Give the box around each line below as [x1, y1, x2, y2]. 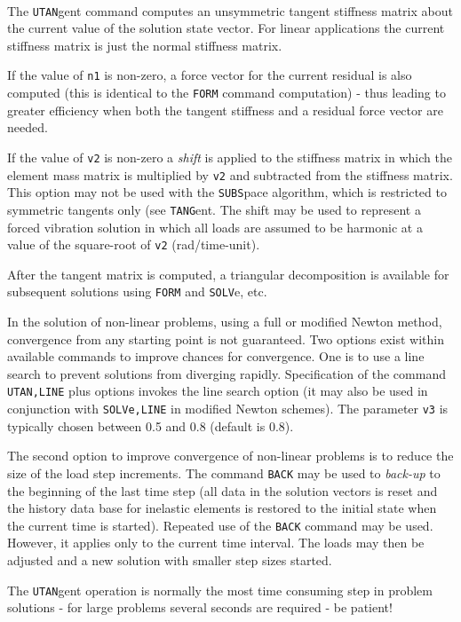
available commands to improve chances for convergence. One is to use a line [7, 347, 425, 366]
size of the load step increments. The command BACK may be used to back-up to [7, 463, 441, 482]
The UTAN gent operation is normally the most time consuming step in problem [7, 580, 433, 599]
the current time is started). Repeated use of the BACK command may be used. [7, 516, 433, 534]
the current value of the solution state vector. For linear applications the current [7, 19, 445, 37]
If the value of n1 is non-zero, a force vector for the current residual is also [7, 66, 412, 84]
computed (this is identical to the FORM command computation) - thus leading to [7, 83, 446, 102]
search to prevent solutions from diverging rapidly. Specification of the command [7, 364, 446, 382]
